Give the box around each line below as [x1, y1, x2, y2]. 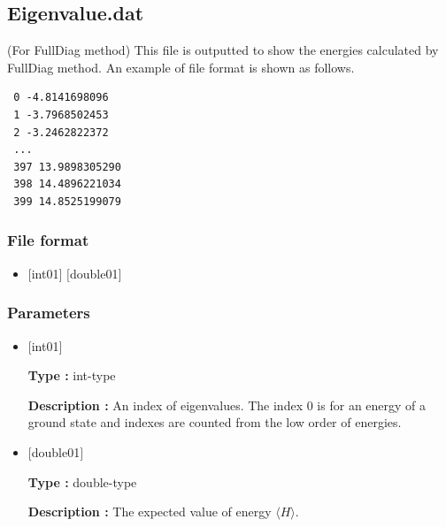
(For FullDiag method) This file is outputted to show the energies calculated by [7, 41, 439, 59]
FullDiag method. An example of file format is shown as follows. [7, 57, 355, 76]
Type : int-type [27, 366, 116, 385]
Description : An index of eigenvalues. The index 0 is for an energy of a [27, 395, 427, 414]
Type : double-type [27, 472, 137, 491]
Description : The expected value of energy [27, 502, 272, 521]
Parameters [7, 302, 90, 324]
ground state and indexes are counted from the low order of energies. [27, 413, 402, 432]
